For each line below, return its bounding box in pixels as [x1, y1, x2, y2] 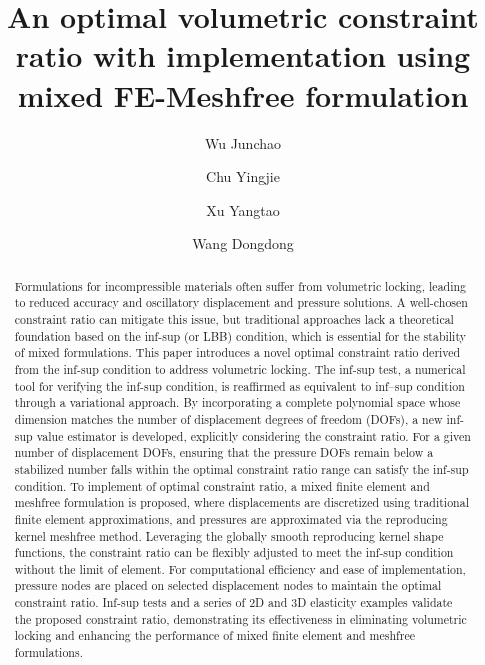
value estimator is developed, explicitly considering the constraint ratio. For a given [36, 427, 471, 444]
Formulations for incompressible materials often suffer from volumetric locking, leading [14, 277, 467, 294]
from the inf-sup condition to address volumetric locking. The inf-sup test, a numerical [14, 360, 466, 377]
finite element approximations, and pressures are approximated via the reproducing [14, 510, 448, 527]
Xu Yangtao [206, 199, 280, 220]
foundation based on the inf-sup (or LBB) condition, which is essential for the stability [14, 327, 466, 344]
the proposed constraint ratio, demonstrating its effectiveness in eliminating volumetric [14, 610, 467, 627]
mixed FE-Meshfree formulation [17, 74, 469, 115]
